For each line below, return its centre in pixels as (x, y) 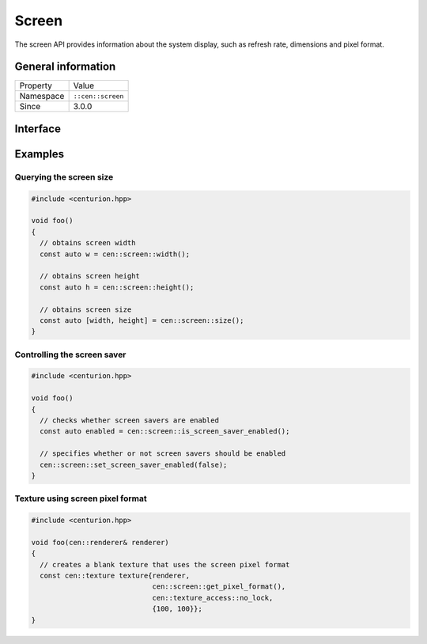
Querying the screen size (64, 176)
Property (36, 85)
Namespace (42, 97)
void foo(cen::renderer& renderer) (100, 542)
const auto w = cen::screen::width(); (115, 254)
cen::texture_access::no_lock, (213, 598)
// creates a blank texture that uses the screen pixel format (165, 564)
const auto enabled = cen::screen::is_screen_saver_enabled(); (165, 432)
